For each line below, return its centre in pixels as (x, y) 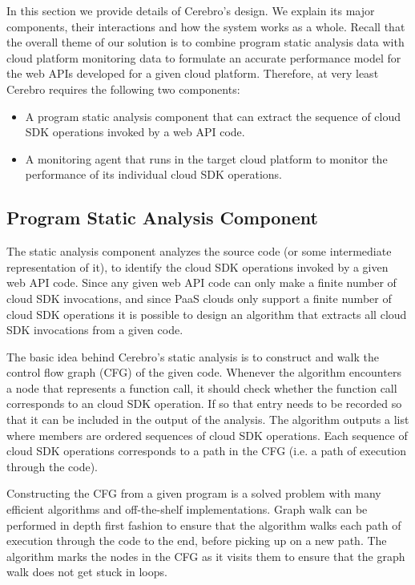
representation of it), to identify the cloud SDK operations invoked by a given (197, 266)
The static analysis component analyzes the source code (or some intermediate (199, 251)
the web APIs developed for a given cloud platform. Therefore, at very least (193, 73)
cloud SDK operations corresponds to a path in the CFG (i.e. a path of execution (207, 451)
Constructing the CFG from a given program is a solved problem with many (194, 493)
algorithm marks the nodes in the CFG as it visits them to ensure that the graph (206, 556)
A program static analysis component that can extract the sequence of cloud (213, 116)
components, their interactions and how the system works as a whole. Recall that (206, 26)
